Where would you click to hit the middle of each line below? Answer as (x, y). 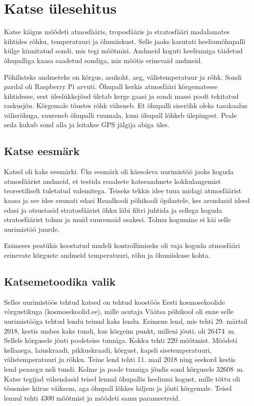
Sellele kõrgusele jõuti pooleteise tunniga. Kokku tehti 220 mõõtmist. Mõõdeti (121, 340)
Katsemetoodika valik (60, 281)
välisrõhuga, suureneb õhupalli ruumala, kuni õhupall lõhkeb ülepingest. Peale (120, 115)
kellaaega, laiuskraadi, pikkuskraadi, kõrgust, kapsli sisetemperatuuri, (108, 350)
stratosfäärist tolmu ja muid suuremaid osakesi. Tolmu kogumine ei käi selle (117, 219)
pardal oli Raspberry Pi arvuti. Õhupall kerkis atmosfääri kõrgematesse (111, 86)
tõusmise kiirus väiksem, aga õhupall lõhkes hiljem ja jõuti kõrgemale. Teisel (118, 388)
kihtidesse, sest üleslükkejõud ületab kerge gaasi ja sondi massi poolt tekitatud (121, 96)
